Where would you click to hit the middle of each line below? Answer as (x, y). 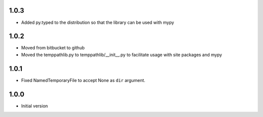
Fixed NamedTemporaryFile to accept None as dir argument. (83, 80)
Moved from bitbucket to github (53, 48)
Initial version (35, 106)
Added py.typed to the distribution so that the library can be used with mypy (98, 22)
